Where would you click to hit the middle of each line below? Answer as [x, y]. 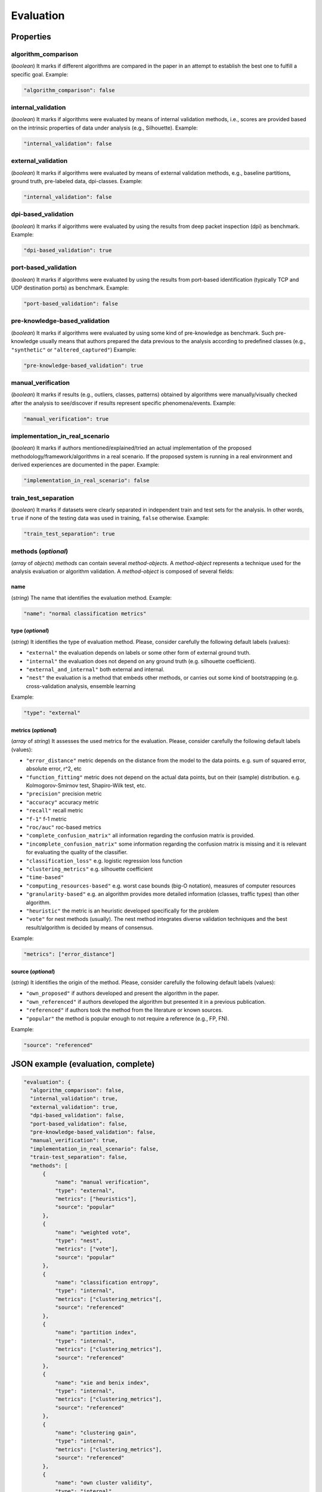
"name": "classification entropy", [107, 1282]
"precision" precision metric [64, 794]
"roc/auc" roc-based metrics [64, 827]
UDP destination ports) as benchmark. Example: [70, 288]
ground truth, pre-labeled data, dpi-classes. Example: [77, 181]
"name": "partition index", [96, 1333]
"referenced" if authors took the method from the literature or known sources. [124, 1010]
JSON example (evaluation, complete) [83, 1064]
